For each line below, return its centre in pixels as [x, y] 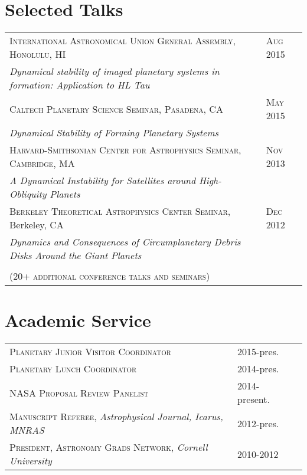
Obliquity [28, 194]
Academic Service [78, 320]
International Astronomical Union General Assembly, [123, 41]
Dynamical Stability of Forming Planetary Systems [114, 133]
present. [254, 399]
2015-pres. [258, 352]
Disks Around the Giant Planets [76, 255]
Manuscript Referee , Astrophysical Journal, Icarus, [116, 417]
